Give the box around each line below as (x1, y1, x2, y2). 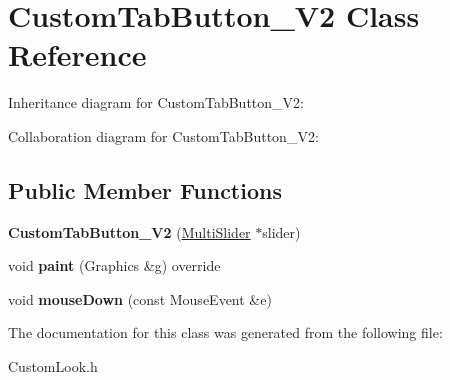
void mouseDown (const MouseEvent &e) (8, 288, 272, 309)
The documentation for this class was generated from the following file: (8, 322, 443, 343)
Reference (8, 34, 147, 75)
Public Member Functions (8, 174, 282, 205)
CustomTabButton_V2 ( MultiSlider (8, 221, 251, 242)
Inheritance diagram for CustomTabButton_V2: (8, 92, 304, 113)
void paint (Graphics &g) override (8, 255, 221, 276)
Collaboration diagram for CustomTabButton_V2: (8, 125, 319, 146)
